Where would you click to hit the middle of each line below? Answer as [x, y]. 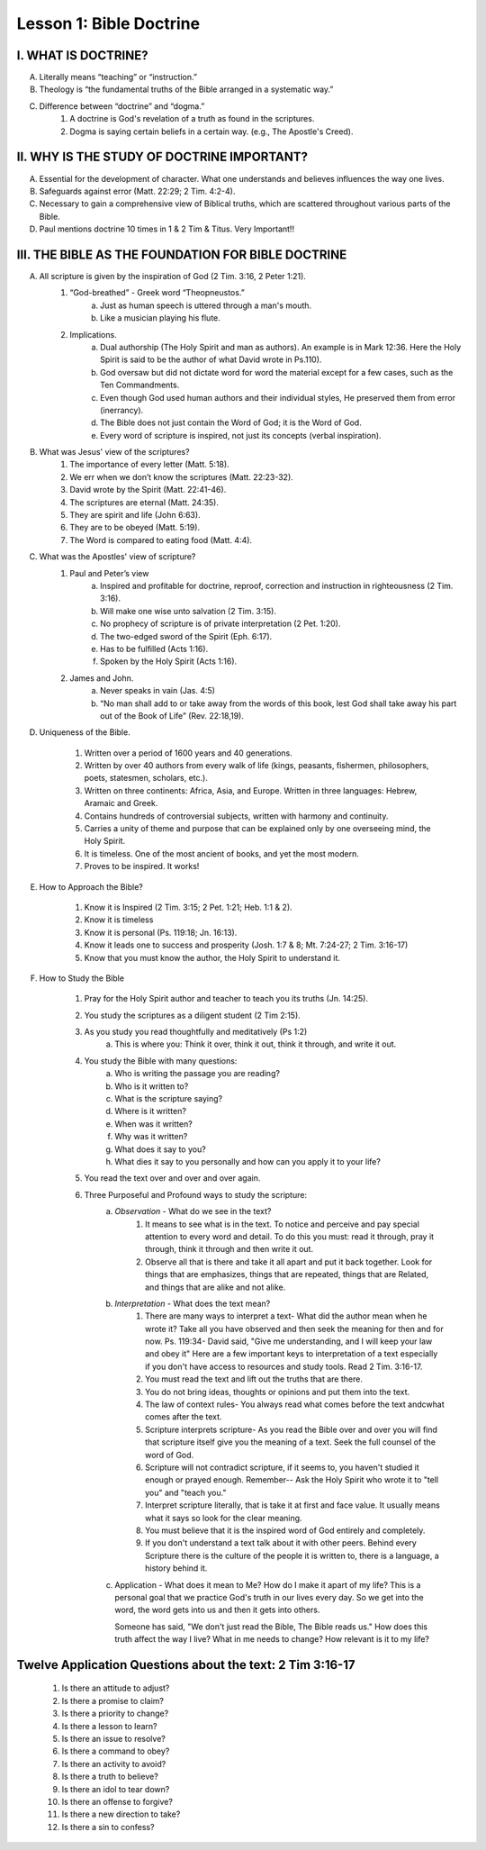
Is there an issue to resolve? [113, 1739]
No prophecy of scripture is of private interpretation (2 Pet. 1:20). [220, 624]
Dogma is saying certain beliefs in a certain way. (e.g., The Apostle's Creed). [212, 131]
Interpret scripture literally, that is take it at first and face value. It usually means [292, 1505]
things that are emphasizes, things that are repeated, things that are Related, [287, 1274]
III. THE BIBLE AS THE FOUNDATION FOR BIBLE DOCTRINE [182, 254]
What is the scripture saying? [169, 1099]
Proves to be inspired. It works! [142, 866]
